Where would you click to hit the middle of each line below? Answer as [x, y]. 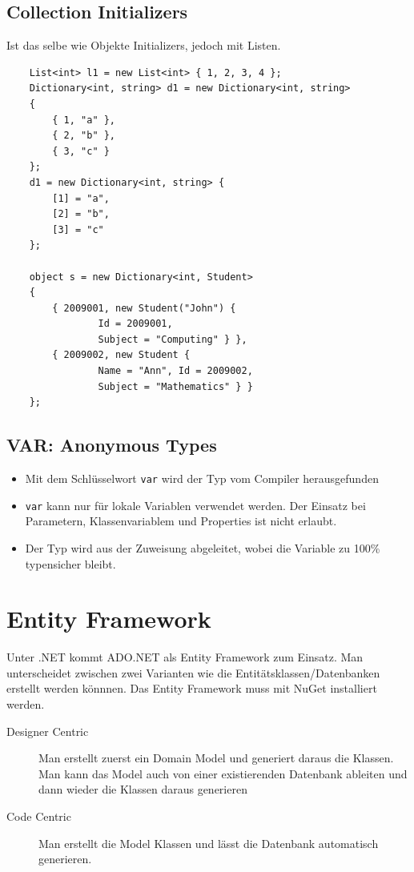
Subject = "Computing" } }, [173, 339]
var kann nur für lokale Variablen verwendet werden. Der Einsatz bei [195, 505]
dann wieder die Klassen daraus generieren [143, 789]
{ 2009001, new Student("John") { [144, 308]
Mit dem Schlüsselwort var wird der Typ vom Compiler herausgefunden [202, 478]
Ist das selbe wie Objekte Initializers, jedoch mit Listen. [144, 45]
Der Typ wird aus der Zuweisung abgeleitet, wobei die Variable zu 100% [203, 547]
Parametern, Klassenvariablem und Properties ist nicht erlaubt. [181, 521]
